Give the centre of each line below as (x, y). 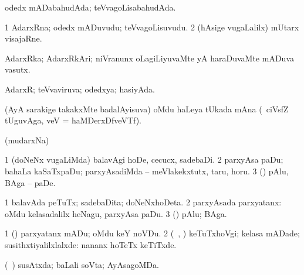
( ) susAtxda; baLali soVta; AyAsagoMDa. (82, 264)
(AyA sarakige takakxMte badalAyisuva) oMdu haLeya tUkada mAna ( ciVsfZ (147, 109)
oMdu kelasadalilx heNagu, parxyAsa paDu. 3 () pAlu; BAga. (116, 213)
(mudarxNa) (27, 140)
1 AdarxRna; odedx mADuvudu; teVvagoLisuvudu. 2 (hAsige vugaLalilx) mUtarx (152, 27)
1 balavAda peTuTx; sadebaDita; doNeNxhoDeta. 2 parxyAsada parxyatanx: (143, 202)
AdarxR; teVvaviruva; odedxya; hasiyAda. (80, 89)
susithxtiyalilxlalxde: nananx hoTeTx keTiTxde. (91, 244)
